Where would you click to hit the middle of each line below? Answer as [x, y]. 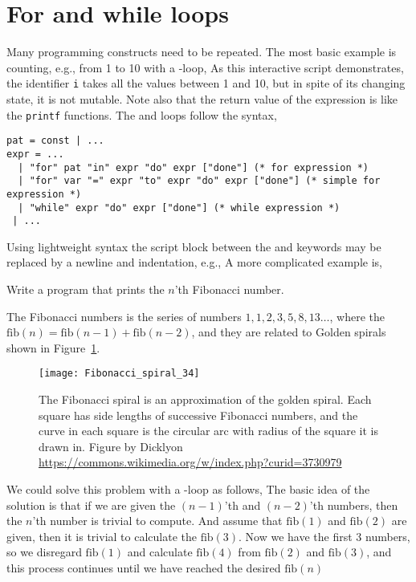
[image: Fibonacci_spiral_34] [119, 374]
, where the [357, 316]
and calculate [160, 552]
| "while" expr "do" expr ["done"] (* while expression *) [179, 208]
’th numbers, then [354, 505]
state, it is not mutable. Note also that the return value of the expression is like [202, 98]
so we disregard [44, 552]
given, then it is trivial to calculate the [102, 536]
